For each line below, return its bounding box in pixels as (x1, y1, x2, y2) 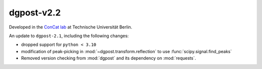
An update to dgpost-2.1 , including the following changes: (9, 33, 129, 39)
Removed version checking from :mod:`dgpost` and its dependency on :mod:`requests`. (21, 55, 196, 61)
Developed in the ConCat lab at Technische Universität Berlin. (9, 24, 132, 30)
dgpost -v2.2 (9, 7, 61, 18)
